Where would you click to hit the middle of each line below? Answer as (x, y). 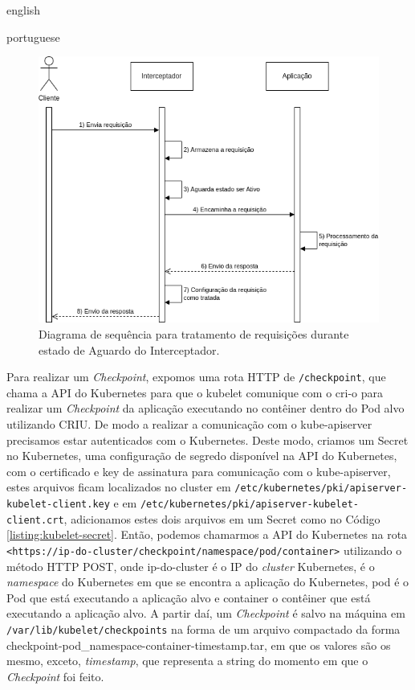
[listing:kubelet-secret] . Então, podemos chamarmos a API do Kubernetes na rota (207, 534)
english (24, 10)
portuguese (33, 37)
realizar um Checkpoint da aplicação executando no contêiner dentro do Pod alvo (205, 408)
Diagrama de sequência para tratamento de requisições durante (194, 333)
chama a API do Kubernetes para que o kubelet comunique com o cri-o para (195, 392)
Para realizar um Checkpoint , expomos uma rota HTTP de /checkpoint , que (196, 377)
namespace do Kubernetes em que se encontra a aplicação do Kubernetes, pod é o (208, 582)
